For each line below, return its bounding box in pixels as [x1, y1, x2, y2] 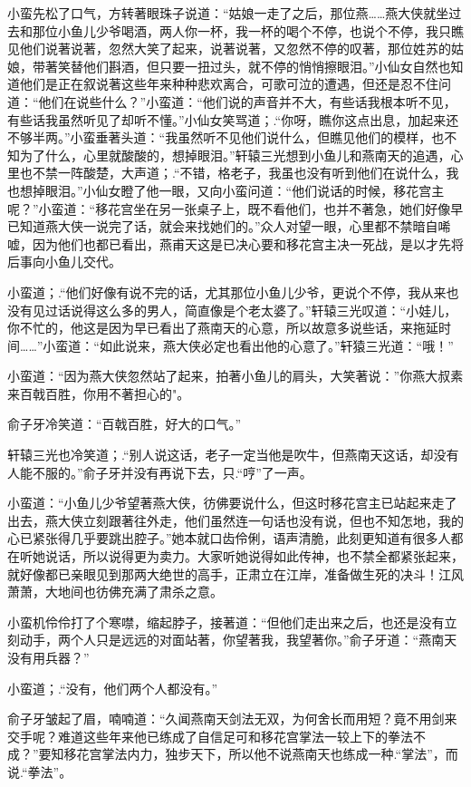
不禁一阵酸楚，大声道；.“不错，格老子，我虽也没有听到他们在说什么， [32, 163, 447, 182]
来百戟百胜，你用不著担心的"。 [7, 384, 190, 403]
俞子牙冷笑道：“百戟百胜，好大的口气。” [7, 414, 242, 433]
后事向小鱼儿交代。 [7, 252, 121, 271]
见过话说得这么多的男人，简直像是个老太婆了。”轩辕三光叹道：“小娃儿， [32, 300, 457, 319]
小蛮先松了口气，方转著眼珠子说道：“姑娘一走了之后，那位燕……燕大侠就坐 [7, 4, 449, 22]
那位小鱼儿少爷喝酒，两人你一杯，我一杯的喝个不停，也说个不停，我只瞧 [32, 21, 464, 40]
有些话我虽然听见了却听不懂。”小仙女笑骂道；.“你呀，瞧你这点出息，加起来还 [7, 110, 459, 129]
